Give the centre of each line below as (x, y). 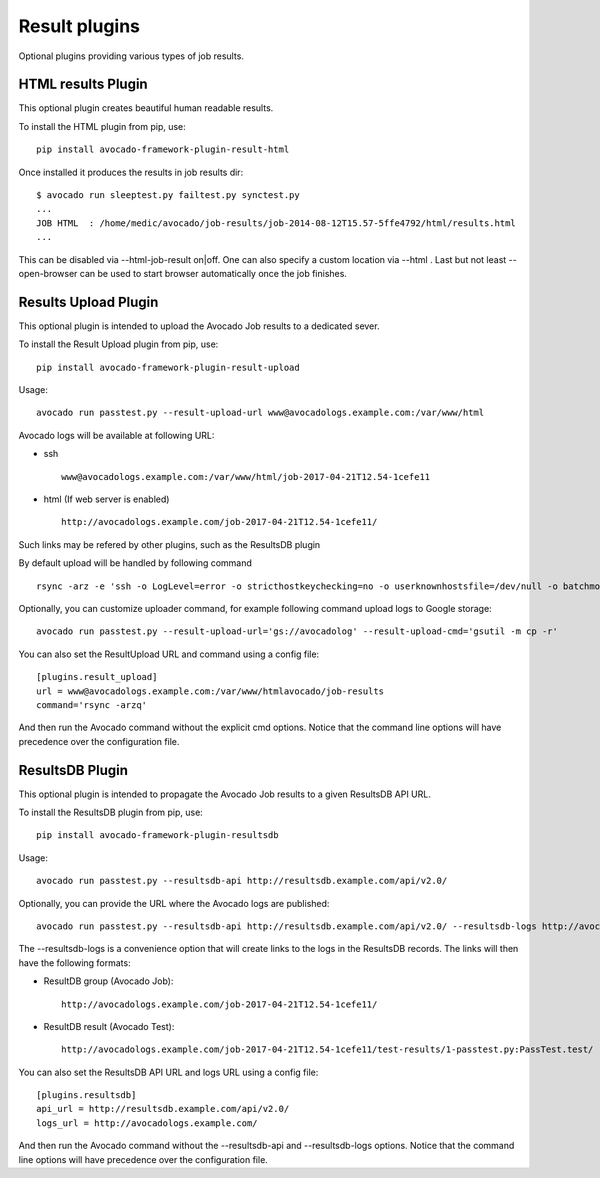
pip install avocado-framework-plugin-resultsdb (157, 835)
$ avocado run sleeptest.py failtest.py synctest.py (168, 195)
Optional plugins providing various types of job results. (131, 56)
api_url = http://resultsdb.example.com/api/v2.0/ (163, 1109)
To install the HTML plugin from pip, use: (102, 126)
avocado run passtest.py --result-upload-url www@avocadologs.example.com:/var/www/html (260, 413)
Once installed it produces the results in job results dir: (131, 172)
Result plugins (79, 26)
